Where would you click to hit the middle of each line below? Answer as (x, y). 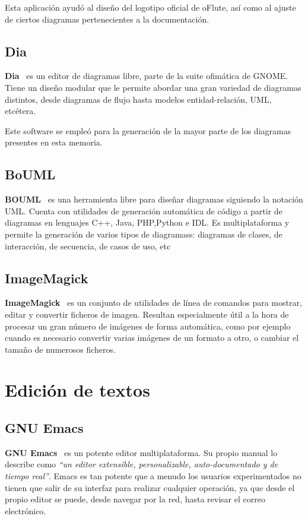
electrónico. (26, 510)
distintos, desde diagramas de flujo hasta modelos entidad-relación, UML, (138, 99)
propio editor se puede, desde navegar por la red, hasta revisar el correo (135, 499)
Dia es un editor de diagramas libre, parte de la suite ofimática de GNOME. (147, 76)
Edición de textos (77, 390)
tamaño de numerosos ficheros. (60, 349)
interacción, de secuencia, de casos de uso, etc (88, 246)
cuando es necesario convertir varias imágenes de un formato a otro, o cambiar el (152, 338)
